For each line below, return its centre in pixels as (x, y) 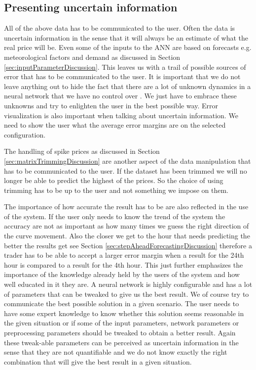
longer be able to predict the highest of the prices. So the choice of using (114, 180)
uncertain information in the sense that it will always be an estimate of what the (126, 37)
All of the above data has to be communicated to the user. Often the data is (120, 28)
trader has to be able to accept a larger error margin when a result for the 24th (124, 255)
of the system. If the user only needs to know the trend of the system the (115, 216)
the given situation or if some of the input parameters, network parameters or (122, 323)
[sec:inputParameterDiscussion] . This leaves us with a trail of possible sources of (125, 67)
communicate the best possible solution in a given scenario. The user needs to (122, 303)
